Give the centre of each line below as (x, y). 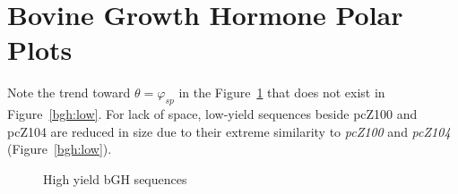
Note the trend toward (69, 93)
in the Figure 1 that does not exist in (282, 93)
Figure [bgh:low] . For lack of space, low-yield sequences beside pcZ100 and (212, 114)
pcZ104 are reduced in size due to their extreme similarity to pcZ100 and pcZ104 (229, 131)
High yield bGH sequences (115, 178)
